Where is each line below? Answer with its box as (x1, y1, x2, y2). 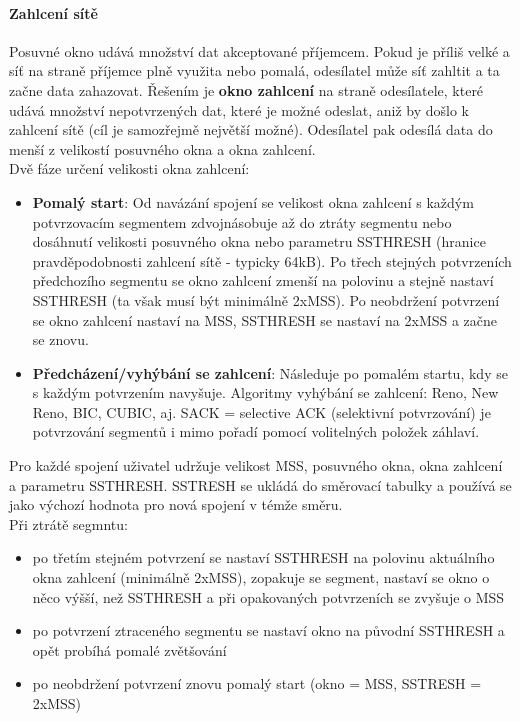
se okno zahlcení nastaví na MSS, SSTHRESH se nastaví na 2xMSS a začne (32, 309, 498, 330)
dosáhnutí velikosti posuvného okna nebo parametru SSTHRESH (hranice (32, 231, 486, 252)
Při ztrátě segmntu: (9, 513, 128, 534)
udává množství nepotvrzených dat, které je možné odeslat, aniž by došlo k (9, 99, 469, 120)
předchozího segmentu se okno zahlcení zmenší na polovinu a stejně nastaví (32, 270, 494, 291)
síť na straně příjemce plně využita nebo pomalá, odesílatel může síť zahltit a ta (9, 60, 500, 81)
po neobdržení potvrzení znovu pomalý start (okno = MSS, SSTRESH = (32, 673, 482, 694)
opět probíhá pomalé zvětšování (32, 639, 227, 660)
